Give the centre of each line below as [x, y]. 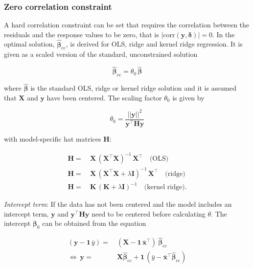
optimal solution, [29, 44]
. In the [223, 34]
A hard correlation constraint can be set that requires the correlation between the [127, 25]
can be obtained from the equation [94, 223]
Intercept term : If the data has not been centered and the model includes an [118, 204]
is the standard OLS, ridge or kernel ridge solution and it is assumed [134, 88]
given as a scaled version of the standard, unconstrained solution [101, 54]
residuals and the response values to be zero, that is [81, 34]
